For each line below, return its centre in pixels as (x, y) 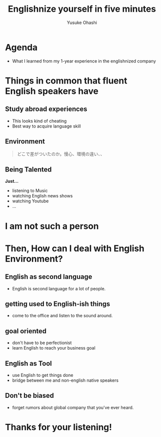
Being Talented (29, 169)
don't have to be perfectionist (42, 343)
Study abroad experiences (46, 109)
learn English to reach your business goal (54, 348)
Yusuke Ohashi (82, 22)
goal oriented (26, 331)
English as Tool (29, 363)
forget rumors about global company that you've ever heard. (73, 407)
